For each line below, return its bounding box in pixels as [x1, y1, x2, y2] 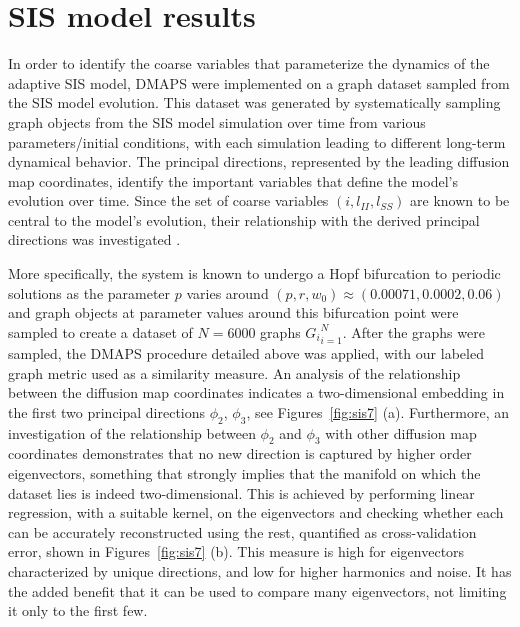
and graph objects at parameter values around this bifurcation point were [8, 302, 459, 323]
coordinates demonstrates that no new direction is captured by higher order [8, 443, 472, 464]
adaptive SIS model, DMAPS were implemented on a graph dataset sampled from [8, 72, 510, 93]
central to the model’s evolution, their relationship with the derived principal [8, 209, 480, 230]
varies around [186, 282, 269, 303]
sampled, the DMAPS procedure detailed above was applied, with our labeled [8, 343, 484, 364]
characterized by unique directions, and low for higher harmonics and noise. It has [8, 561, 512, 582]
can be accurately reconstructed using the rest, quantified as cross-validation [8, 521, 477, 542]
